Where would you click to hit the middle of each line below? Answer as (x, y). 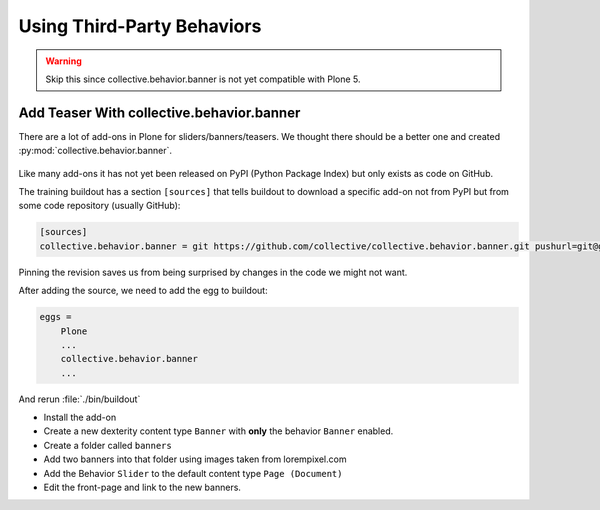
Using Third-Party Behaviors (140, 26)
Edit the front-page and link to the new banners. (142, 487)
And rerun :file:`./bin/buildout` (79, 399)
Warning (63, 61)
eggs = (55, 317)
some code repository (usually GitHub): (99, 206)
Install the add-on (80, 417)
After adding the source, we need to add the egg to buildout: (143, 291)
